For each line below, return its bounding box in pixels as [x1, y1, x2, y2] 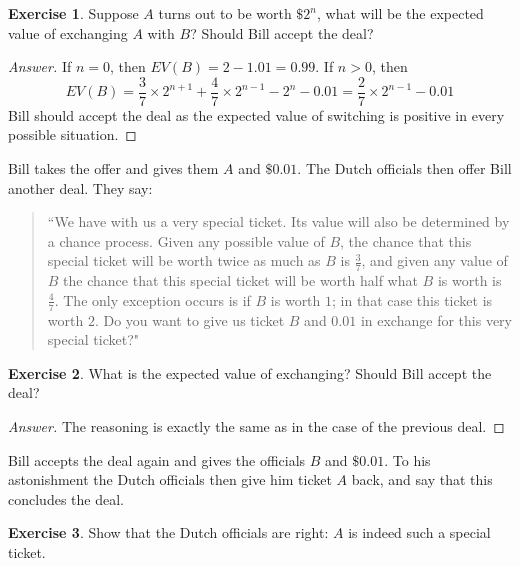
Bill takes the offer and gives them [8, 158, 219, 179]
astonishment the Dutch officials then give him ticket [8, 469, 332, 490]
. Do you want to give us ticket [94, 309, 285, 330]
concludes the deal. [8, 488, 124, 509]
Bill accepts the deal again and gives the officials [8, 449, 306, 470]
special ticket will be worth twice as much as [47, 250, 321, 271]
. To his [384, 449, 431, 470]
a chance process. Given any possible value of [47, 230, 325, 251]
